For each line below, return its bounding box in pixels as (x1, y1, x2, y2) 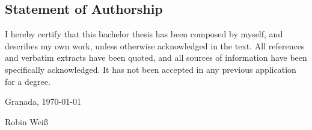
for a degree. (5, 75, 50, 87)
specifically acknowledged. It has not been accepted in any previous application (5, 63, 296, 75)
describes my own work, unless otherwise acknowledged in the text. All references (5, 39, 305, 52)
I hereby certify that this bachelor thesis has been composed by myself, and (5, 28, 283, 40)
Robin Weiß (5, 115, 48, 128)
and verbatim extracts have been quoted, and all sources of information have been (5, 51, 307, 64)
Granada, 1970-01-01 (5, 95, 81, 108)
